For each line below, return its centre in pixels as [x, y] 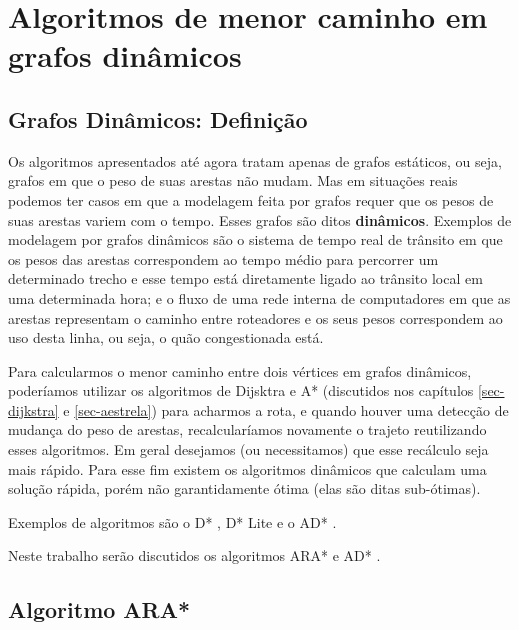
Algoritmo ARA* [99, 609]
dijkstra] [33, 409]
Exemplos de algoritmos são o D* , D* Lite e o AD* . [172, 521]
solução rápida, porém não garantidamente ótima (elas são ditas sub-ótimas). [244, 488]
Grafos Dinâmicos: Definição [158, 118]
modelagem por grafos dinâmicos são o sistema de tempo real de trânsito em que [255, 239]
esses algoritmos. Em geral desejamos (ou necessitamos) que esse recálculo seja [248, 449]
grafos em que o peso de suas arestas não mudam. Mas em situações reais [233, 180]
